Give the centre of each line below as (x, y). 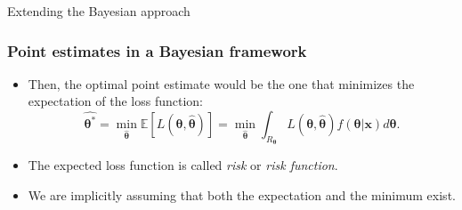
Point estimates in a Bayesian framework (157, 50)
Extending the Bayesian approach (99, 11)
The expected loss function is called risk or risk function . (183, 165)
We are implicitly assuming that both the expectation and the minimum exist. (242, 194)
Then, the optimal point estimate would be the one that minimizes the (221, 83)
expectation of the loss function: (115, 101)
